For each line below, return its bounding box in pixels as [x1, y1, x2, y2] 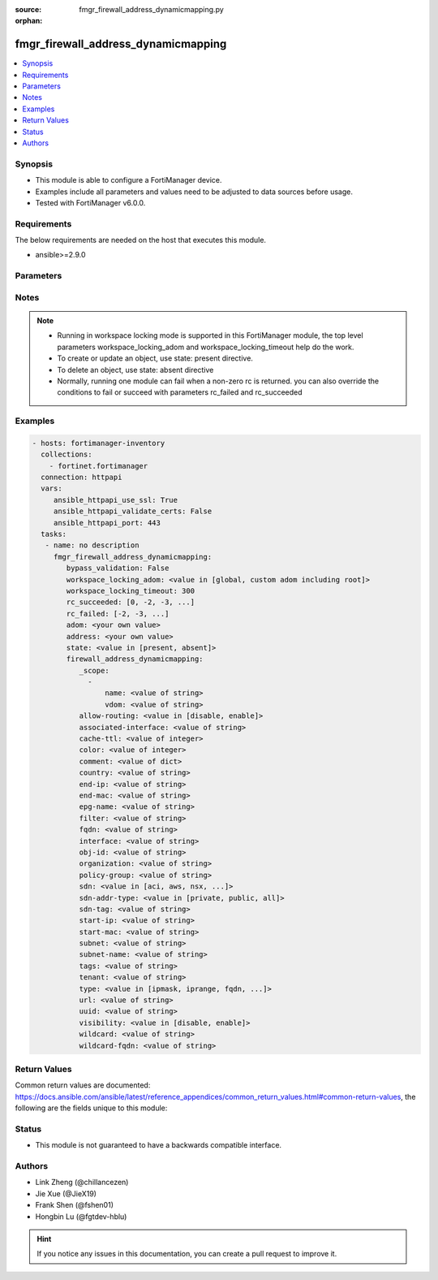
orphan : [15, 16, 43, 26]
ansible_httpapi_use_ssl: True [53, 495, 178, 504]
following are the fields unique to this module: [15, 1103, 168, 1113]
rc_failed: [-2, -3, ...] [66, 609, 170, 618]
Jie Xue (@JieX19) [35, 1188, 97, 1198]
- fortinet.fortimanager [49, 461, 148, 470]
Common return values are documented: [15, 1080, 151, 1090]
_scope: [79, 666, 109, 675]
